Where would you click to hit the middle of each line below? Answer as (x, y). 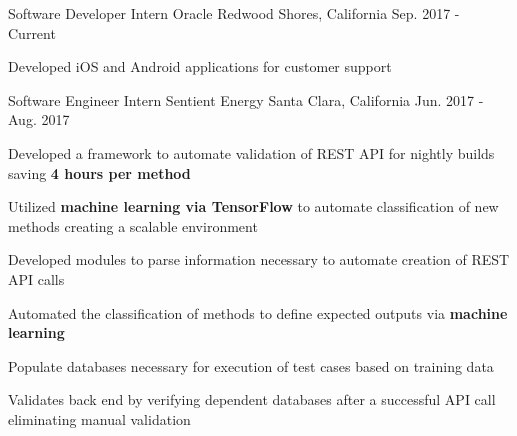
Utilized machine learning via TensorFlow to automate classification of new (253, 206)
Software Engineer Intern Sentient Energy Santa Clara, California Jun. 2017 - (246, 99)
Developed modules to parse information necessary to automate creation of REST (259, 259)
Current (32, 32)
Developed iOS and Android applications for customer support (200, 66)
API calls (36, 278)
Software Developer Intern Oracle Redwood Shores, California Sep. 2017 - (234, 13)
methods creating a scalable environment (133, 225)
